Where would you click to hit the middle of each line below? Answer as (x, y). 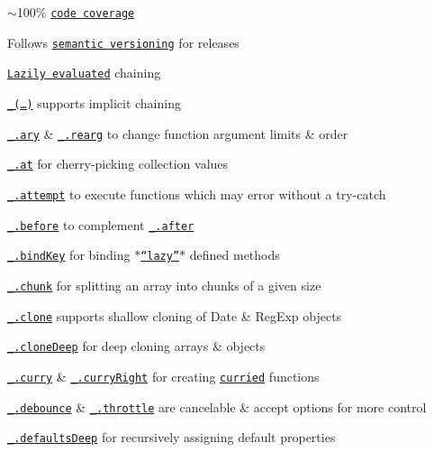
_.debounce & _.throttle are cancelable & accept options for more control (217, 406)
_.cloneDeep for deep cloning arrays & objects (136, 346)
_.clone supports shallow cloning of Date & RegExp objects (175, 315)
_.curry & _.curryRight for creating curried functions (163, 376)
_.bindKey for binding (69, 255)
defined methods (235, 255)
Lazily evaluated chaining (84, 73)
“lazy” (160, 257)
